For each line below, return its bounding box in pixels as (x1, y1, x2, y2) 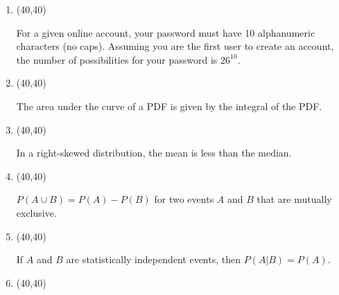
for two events (154, 192, 214, 206)
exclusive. (16, 205, 57, 220)
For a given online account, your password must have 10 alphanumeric (16, 25, 315, 39)
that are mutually (257, 192, 332, 206)
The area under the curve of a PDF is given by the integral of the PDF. (16, 98, 322, 113)
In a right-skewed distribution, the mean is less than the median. (16, 145, 292, 160)
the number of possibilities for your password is (16, 52, 218, 66)
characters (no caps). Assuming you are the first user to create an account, (16, 39, 334, 53)
